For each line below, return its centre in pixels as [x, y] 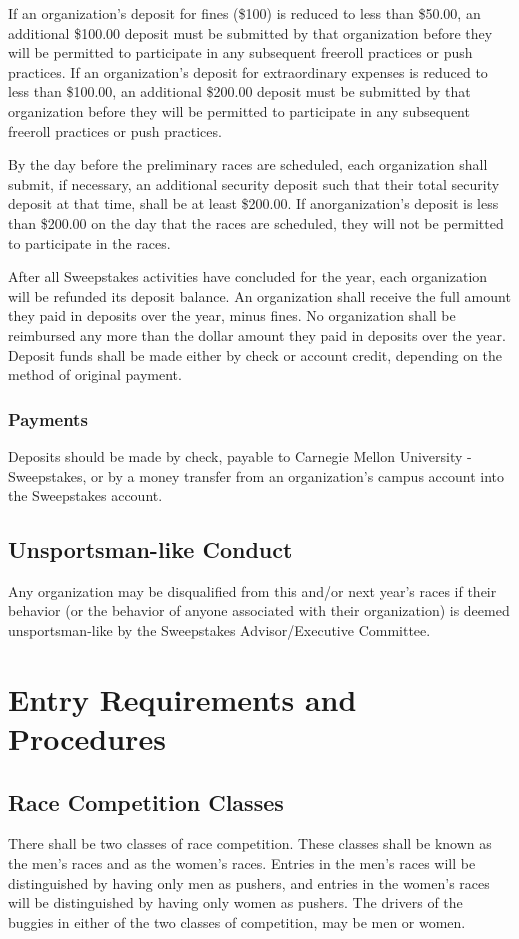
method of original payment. [95, 374]
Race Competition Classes [146, 801]
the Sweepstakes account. [85, 495]
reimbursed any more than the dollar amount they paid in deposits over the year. [257, 334]
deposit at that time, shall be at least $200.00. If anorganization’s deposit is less [253, 203]
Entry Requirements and [182, 698]
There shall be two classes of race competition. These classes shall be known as [250, 843]
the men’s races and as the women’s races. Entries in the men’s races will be [242, 863]
